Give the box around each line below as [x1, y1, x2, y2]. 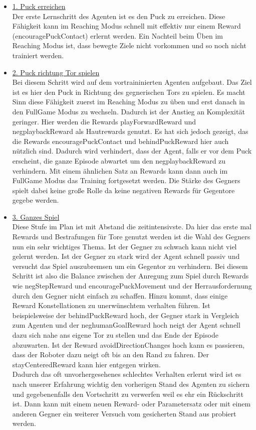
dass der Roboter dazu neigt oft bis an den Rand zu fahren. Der [12, 349, 209, 360]
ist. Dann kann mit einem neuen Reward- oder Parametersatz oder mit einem [12, 398, 251, 409]
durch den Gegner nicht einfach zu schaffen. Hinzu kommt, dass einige [12, 290, 228, 301]
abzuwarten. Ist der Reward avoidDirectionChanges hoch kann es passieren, [12, 339, 245, 350]
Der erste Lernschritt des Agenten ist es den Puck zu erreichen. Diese [12, 11, 225, 21]
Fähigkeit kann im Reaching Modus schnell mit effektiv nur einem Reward [12, 21, 241, 31]
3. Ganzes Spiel [12, 211, 60, 222]
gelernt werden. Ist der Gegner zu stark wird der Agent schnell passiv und [12, 251, 240, 261]
